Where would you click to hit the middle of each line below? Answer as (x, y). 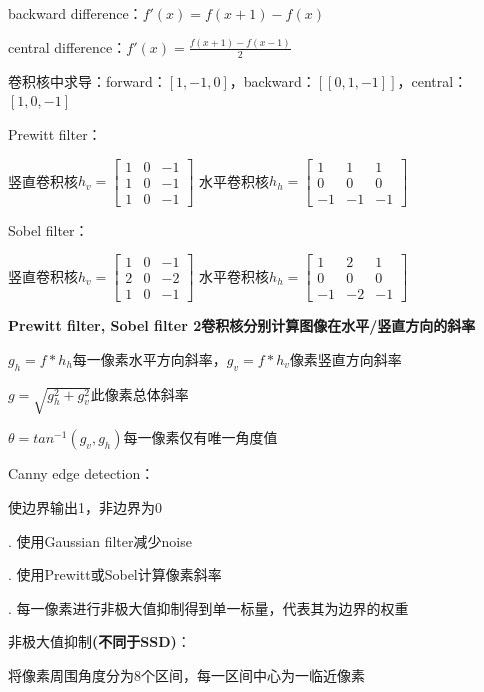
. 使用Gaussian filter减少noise (100, 540)
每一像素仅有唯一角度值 (200, 437)
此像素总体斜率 (139, 393)
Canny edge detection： (81, 473)
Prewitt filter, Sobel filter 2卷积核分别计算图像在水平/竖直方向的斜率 (242, 325)
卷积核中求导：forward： (87, 80)
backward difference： (75, 13)
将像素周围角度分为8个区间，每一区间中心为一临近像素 (186, 674)
